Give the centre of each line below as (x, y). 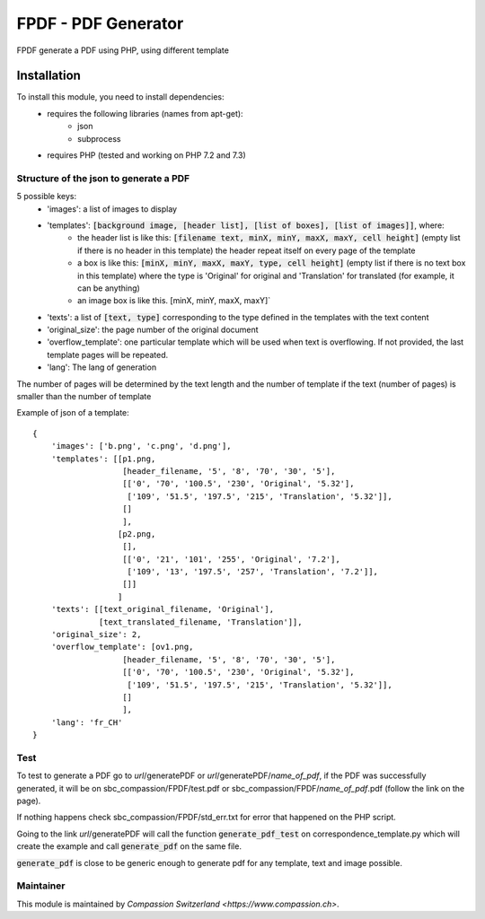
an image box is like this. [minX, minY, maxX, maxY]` (174, 301)
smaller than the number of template (84, 397)
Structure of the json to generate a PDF (103, 178)
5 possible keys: (46, 197)
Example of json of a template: (73, 413)
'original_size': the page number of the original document (153, 330)
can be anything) (109, 288)
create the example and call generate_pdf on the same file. (129, 846)
